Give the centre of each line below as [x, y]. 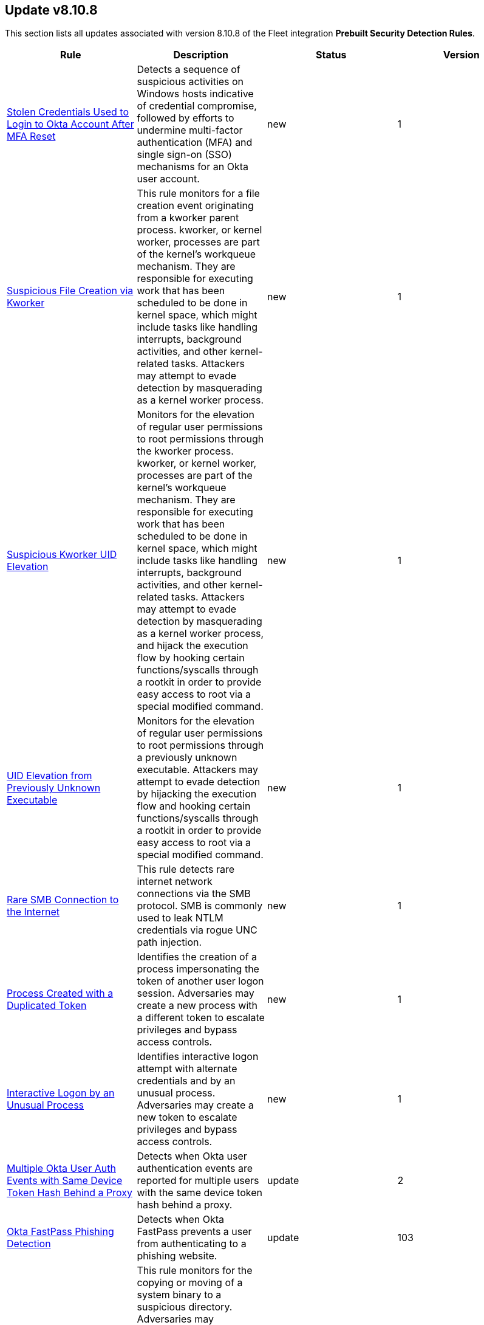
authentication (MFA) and [195, 143]
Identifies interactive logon [198, 1057]
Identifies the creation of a [197, 957]
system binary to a [179, 1295]
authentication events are [195, 1168]
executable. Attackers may [198, 770]
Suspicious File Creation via [70, 291]
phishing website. [177, 1256]
